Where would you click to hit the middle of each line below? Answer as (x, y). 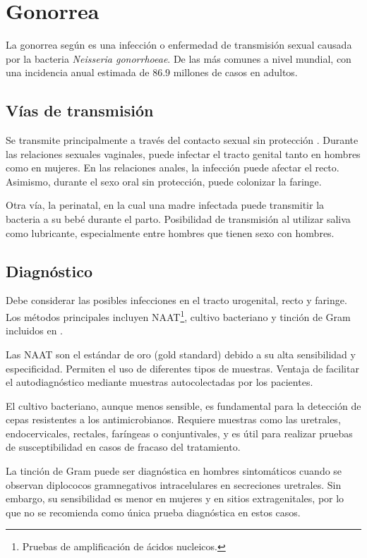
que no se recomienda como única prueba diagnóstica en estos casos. (153, 512)
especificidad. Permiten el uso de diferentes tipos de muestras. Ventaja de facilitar (182, 368)
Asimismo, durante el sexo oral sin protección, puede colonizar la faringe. (164, 181)
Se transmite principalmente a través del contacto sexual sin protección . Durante (182, 140)
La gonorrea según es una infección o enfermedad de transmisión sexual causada (179, 45)
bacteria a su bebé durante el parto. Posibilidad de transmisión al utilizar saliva (178, 219)
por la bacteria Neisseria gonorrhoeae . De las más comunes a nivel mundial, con (179, 58)
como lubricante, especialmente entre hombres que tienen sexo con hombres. (170, 232)
